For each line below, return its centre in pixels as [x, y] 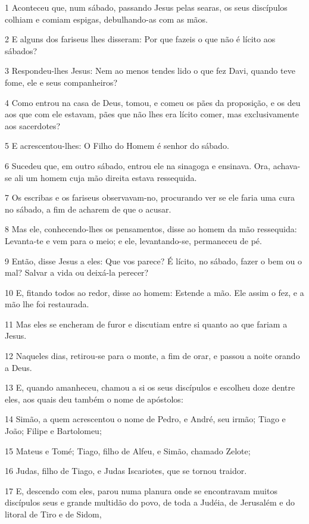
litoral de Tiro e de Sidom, [53, 514]
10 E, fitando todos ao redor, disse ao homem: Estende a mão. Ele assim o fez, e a [154, 292]
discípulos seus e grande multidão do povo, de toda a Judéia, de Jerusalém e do [150, 502]
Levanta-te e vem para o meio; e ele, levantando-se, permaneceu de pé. [133, 240]
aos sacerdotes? [33, 125]
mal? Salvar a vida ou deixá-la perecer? [77, 272]
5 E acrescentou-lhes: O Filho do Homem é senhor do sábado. [117, 146]
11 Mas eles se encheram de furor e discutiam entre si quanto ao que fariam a [146, 324]
